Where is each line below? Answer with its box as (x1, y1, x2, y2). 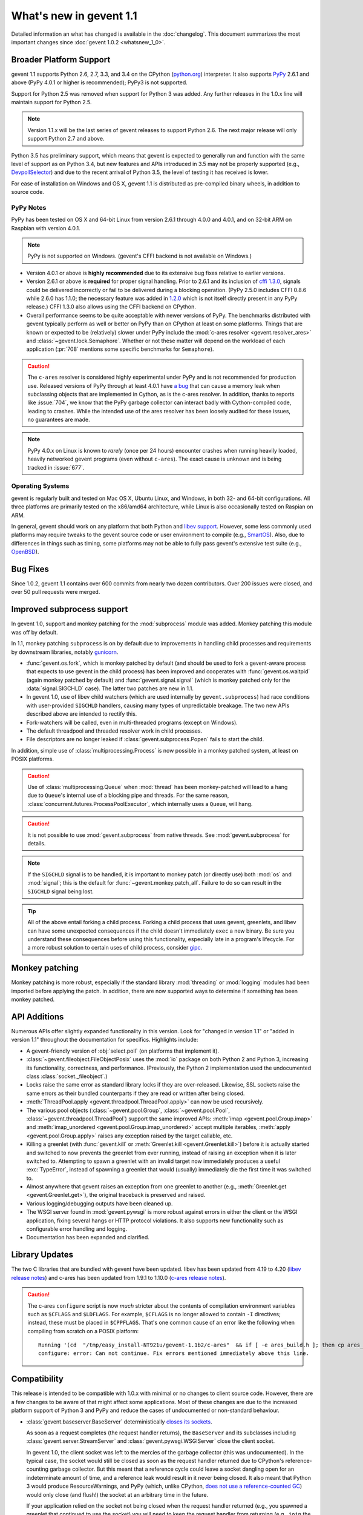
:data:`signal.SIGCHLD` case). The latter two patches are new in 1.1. (26, 685, 194, 692)
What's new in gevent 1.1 (11, 9, 137, 22)
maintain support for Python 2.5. (11, 99, 92, 106)
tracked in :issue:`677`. (27, 464, 85, 471)
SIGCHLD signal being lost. (27, 888, 94, 895)
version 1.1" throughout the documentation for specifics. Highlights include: (11, 1036, 198, 1044)
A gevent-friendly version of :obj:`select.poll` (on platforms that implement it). (26, 1047, 220, 1054)
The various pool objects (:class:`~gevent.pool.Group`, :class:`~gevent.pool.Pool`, (26, 1107, 230, 1114)
